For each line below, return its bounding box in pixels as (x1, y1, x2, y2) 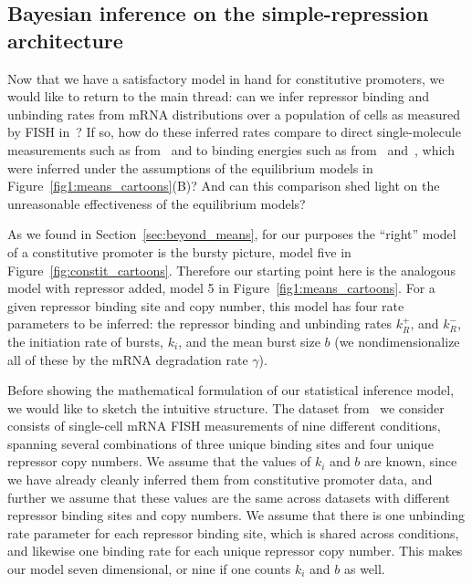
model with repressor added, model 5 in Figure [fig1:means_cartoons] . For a (7, 278, 435, 297)
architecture (7, 26, 123, 54)
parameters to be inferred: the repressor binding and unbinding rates (7, 314, 393, 333)
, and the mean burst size (178, 331, 320, 350)
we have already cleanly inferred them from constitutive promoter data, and (7, 470, 433, 489)
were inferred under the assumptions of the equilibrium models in (7, 158, 373, 177)
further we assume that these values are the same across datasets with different (7, 487, 450, 506)
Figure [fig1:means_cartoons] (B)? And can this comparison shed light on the (7, 176, 440, 195)
